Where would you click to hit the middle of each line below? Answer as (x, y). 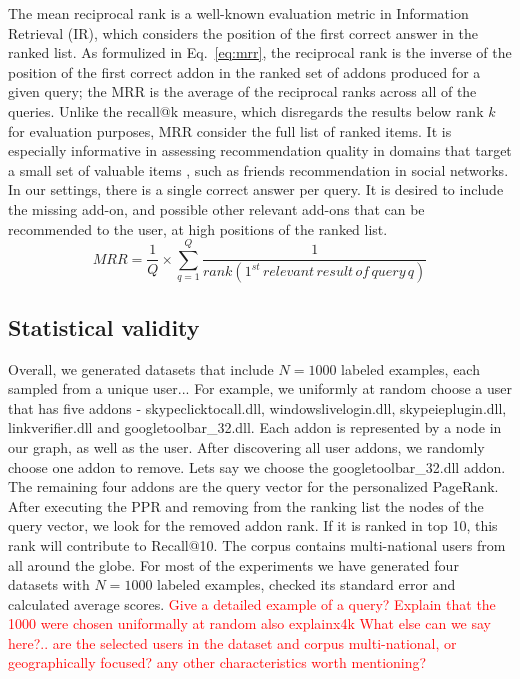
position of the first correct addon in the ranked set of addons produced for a (244, 71)
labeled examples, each (410, 368)
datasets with (49, 584)
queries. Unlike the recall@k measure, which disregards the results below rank (246, 110)
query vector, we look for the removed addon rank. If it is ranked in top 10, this (253, 525)
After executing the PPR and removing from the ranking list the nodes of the (246, 505)
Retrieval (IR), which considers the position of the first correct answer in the (243, 32)
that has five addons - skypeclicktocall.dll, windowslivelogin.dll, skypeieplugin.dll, (257, 407)
